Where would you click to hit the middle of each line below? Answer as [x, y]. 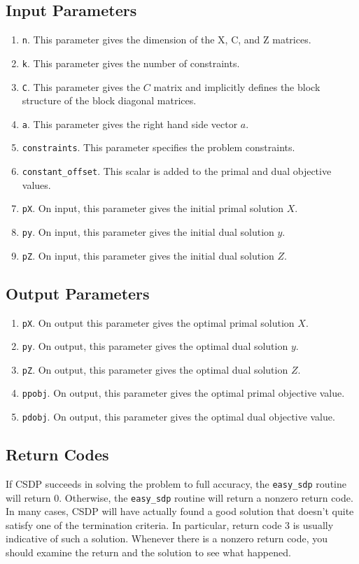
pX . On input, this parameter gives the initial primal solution [153, 208]
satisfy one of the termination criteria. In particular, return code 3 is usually [170, 524]
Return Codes [57, 454]
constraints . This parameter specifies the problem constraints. [159, 147]
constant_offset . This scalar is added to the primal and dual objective [177, 171]
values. [36, 184]
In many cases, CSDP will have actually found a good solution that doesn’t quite [180, 511]
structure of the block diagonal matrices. [109, 100]
